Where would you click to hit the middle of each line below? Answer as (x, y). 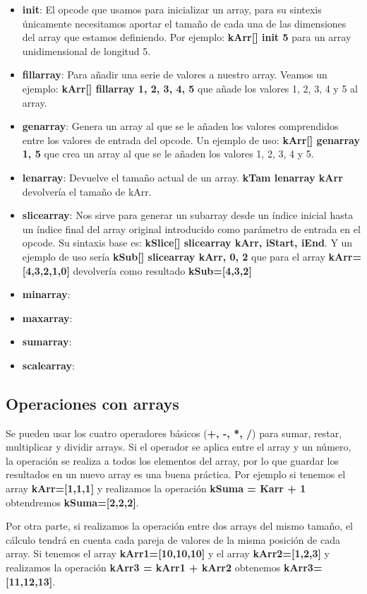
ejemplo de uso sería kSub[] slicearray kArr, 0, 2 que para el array (174, 256)
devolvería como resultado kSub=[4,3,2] (162, 270)
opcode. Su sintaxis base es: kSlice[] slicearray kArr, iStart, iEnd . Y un (187, 243)
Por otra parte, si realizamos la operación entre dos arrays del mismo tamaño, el (180, 526)
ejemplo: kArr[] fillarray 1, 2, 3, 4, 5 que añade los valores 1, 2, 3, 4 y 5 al (190, 88)
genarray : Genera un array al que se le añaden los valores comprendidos (180, 126)
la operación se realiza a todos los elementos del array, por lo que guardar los (172, 460)
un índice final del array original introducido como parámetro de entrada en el (191, 228)
